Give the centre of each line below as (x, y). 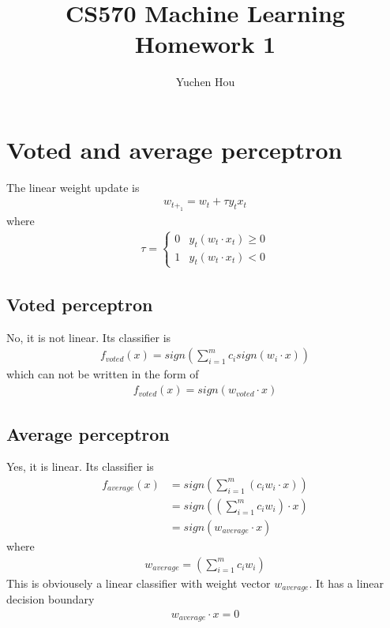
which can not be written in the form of (103, 374)
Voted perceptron (80, 305)
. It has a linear (347, 583)
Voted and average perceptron (174, 149)
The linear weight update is (73, 187)
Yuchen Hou (205, 82)
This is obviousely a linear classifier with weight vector (139, 583)
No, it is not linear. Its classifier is (89, 337)
